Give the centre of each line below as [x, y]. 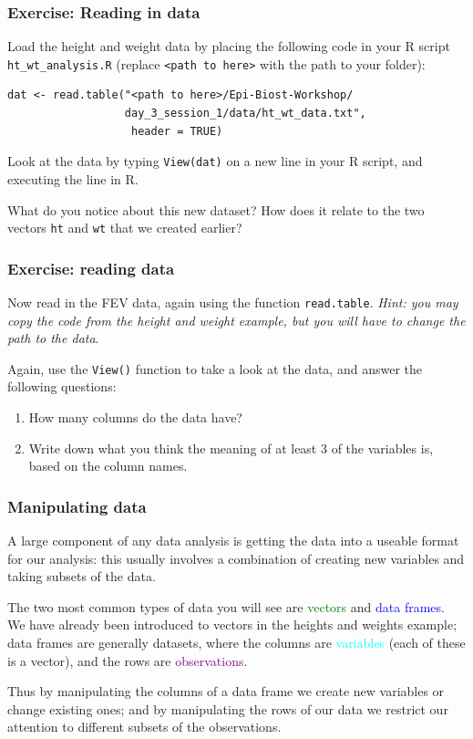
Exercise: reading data [91, 268]
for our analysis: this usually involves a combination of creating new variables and [236, 558]
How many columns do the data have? [135, 417]
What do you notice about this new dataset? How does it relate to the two [216, 209]
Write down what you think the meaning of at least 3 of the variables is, [231, 448]
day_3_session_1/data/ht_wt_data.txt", [245, 114]
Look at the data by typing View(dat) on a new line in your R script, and [215, 161]
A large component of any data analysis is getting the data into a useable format [233, 541]
